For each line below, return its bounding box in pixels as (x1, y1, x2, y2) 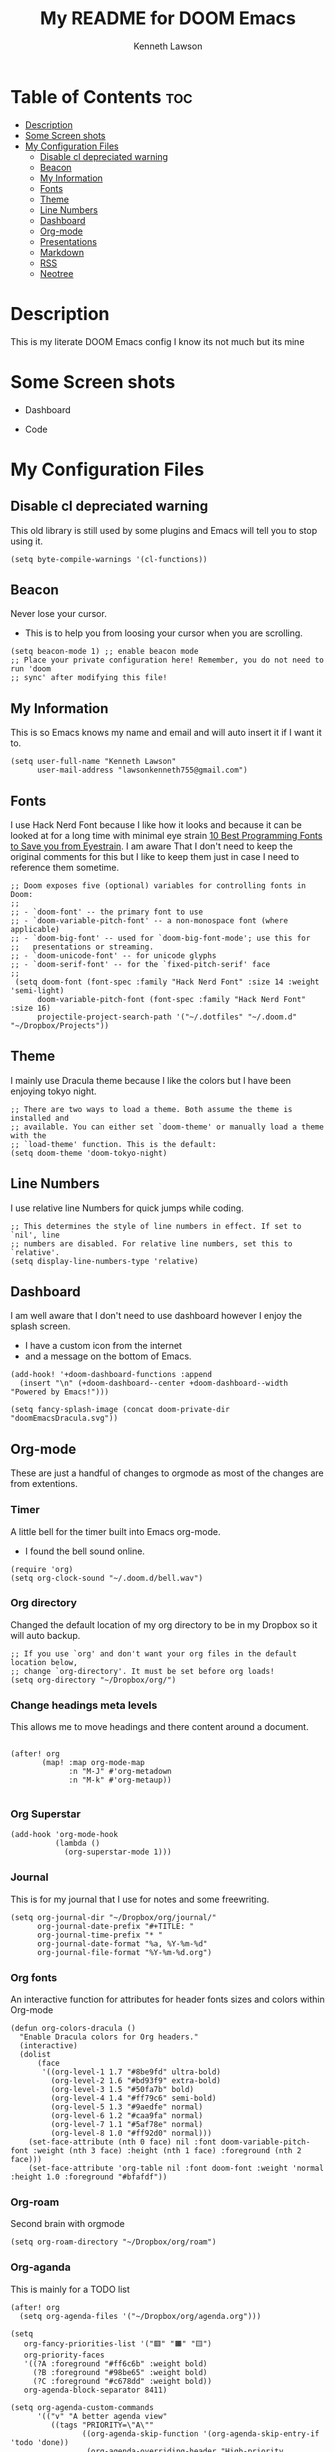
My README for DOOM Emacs (39, 7, 297, 30)
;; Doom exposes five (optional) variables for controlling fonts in (10, 881, 307, 891)
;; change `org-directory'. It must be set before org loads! (10, 1666, 275, 1676)
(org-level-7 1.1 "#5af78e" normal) (50, 2120, 203, 2130)
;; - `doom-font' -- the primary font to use (10, 907, 203, 917)
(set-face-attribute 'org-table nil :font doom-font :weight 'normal (28, 2163, 325, 2174)
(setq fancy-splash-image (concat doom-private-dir (10, 1405, 230, 1415)
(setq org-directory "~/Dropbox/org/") (10, 1675, 177, 1685)
